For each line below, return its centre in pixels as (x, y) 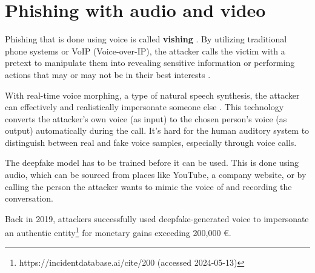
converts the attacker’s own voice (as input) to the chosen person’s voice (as (146, 118)
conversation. (29, 198)
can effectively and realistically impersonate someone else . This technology (144, 107)
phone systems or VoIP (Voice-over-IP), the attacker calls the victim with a (145, 51)
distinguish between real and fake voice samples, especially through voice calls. (151, 142)
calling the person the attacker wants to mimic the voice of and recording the (148, 186)
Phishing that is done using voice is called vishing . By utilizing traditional (146, 39)
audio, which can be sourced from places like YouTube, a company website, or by (156, 175)
